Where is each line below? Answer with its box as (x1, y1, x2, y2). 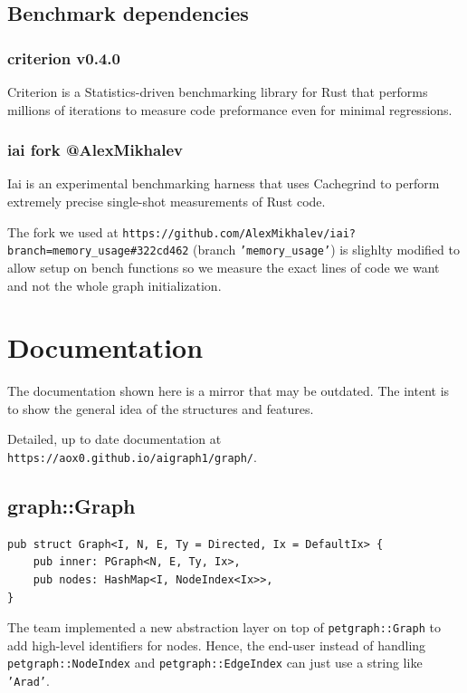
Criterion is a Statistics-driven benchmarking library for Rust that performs (7, 82, 428, 101)
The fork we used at (7, 222, 119, 241)
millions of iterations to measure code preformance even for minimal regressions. (7, 100, 453, 119)
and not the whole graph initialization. (7, 275, 222, 294)
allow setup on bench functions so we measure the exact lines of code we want (7, 257, 440, 276)
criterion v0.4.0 (7, 46, 120, 69)
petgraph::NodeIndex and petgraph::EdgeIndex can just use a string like (7, 653, 423, 672)
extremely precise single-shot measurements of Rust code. (7, 192, 326, 210)
